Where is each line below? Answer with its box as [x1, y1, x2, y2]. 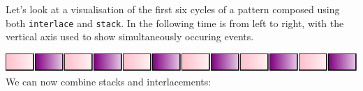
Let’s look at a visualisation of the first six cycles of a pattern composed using [6, 2, 340, 16]
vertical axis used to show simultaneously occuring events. [6, 29, 254, 44]
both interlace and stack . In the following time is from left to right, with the [6, 15, 344, 30]
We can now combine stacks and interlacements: [6, 74, 212, 89]
